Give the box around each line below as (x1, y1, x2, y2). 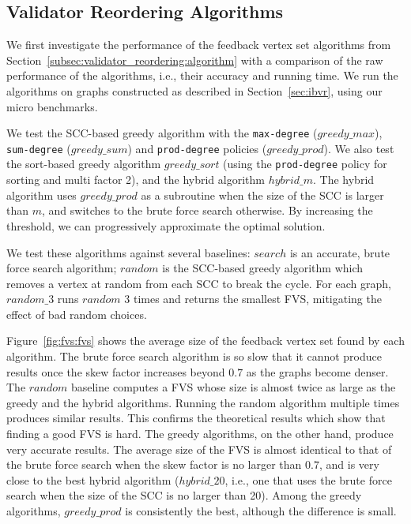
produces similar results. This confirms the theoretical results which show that (6, 410, 386, 426)
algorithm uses (6, 186, 77, 203)
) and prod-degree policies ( (127, 140, 267, 156)
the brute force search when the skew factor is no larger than (6, 456, 302, 473)
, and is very (319, 456, 379, 473)
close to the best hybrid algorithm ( (6, 471, 179, 488)
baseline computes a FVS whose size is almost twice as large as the (70, 379, 396, 395)
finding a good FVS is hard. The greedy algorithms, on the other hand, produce (6, 425, 394, 442)
